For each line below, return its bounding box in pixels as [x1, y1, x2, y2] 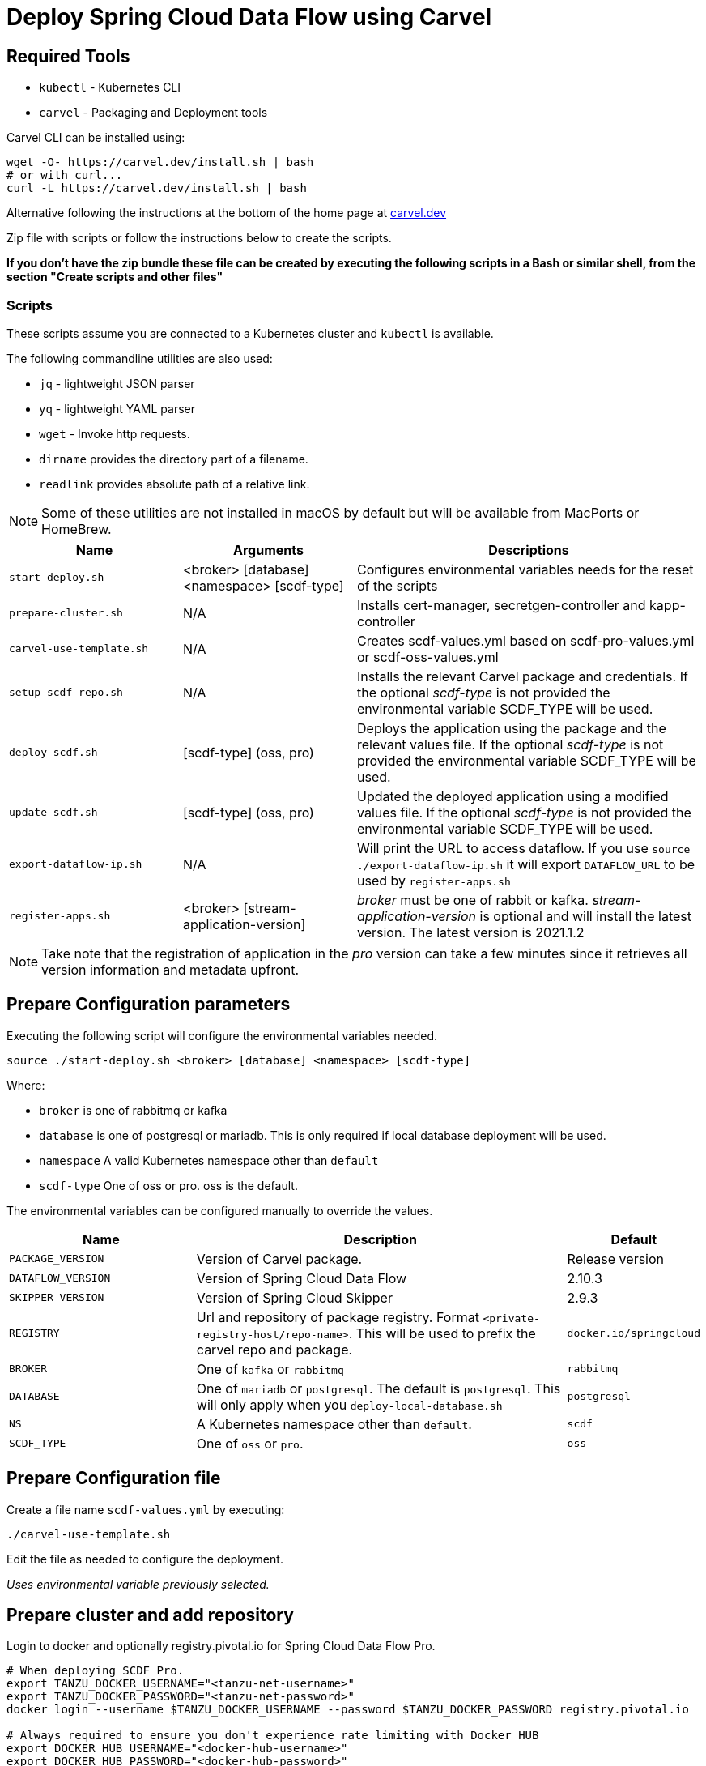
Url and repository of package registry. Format [196, 1308, 479, 1325]
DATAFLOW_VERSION [9, 1272, 111, 1285]
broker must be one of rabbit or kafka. [357, 891, 589, 908]
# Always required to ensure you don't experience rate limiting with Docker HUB [6, 1729, 539, 1743]
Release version [567, 1250, 665, 1267]
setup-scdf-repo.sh [9, 686, 123, 699]
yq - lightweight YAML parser [39, 401, 196, 416]
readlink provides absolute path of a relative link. [39, 476, 310, 491]
